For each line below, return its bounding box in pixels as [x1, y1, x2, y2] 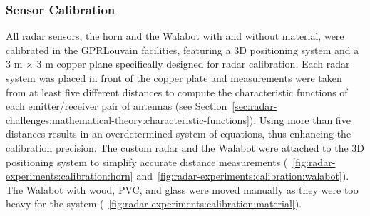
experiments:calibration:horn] [6, 168, 133, 183]
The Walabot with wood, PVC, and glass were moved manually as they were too [6, 182, 359, 197]
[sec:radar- [232, 98, 277, 113]
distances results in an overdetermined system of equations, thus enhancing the [6, 126, 351, 141]
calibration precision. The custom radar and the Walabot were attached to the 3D [6, 140, 364, 155]
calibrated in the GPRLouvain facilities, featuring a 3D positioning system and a [6, 42, 359, 57]
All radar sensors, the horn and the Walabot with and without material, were [6, 29, 344, 43]
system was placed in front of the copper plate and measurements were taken [6, 71, 342, 85]
